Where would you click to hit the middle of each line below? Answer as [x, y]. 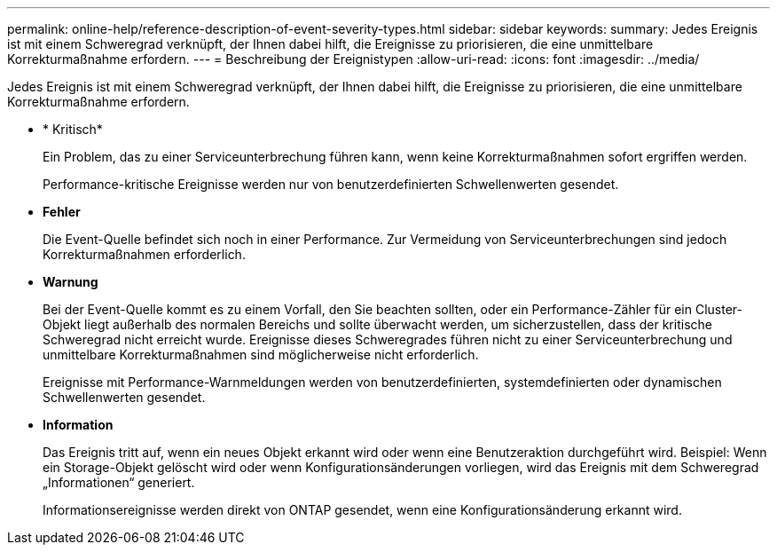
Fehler [62, 212]
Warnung [71, 282]
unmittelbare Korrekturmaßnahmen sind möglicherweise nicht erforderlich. [261, 355]
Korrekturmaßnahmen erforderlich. [144, 254]
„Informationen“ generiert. [119, 482]
